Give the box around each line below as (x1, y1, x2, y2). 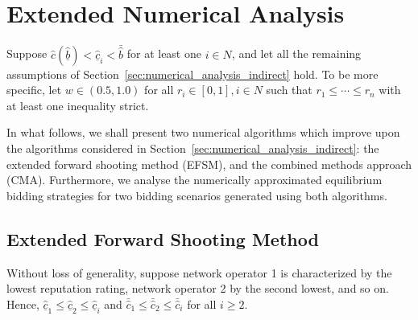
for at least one (126, 45, 201, 62)
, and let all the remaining (231, 45, 362, 62)
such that (266, 81, 312, 98)
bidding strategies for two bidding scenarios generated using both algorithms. (6, 187, 387, 203)
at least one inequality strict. (6, 96, 149, 113)
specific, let (6, 81, 62, 98)
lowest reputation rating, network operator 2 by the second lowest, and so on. (6, 280, 389, 297)
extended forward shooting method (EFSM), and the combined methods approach (6, 155, 412, 172)
